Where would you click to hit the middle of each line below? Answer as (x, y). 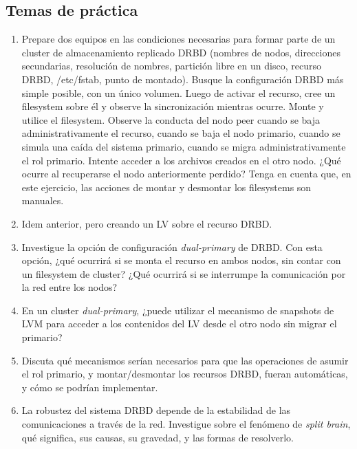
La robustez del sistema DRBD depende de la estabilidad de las (156, 410)
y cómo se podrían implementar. (90, 387)
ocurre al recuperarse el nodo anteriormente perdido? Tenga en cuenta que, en (186, 174)
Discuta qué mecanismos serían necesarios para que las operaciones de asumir (185, 360)
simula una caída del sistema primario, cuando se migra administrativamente (184, 146)
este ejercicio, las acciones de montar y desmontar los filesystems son (166, 187)
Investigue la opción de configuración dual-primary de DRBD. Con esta (172, 247)
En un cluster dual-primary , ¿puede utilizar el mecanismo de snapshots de (178, 310)
